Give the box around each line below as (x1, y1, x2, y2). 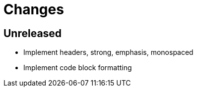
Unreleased (3, 27, 62, 40)
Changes (3, 1, 64, 18)
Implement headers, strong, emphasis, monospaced (23, 48, 194, 57)
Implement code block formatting (23, 63, 132, 72)
